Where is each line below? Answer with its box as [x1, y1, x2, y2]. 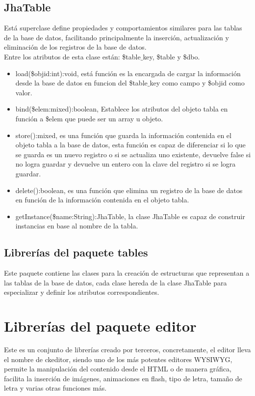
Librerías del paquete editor [4, 316, 197, 336]
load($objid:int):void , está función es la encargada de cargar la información [15, 68, 241, 78]
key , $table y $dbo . [143, 51, 200, 61]
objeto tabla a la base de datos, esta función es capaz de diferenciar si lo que [15, 140, 246, 150]
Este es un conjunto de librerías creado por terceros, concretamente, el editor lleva [4, 344, 251, 354]
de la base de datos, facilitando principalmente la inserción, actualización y [4, 32, 229, 42]
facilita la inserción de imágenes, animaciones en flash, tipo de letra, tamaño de [4, 373, 242, 383]
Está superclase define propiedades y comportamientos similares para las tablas [4, 23, 242, 33]
